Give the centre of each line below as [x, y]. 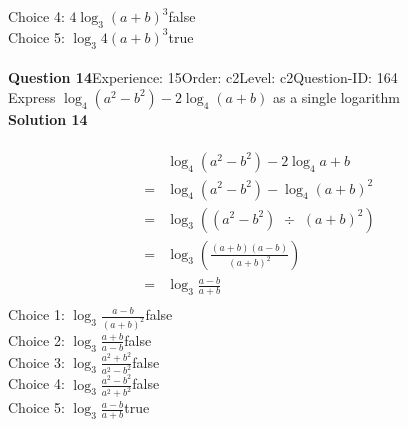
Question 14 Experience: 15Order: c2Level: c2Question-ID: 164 [203, 77]
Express [32, 96]
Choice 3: [36, 361]
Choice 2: [36, 339]
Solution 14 [48, 118]
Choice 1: [36, 314]
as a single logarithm [336, 96]
